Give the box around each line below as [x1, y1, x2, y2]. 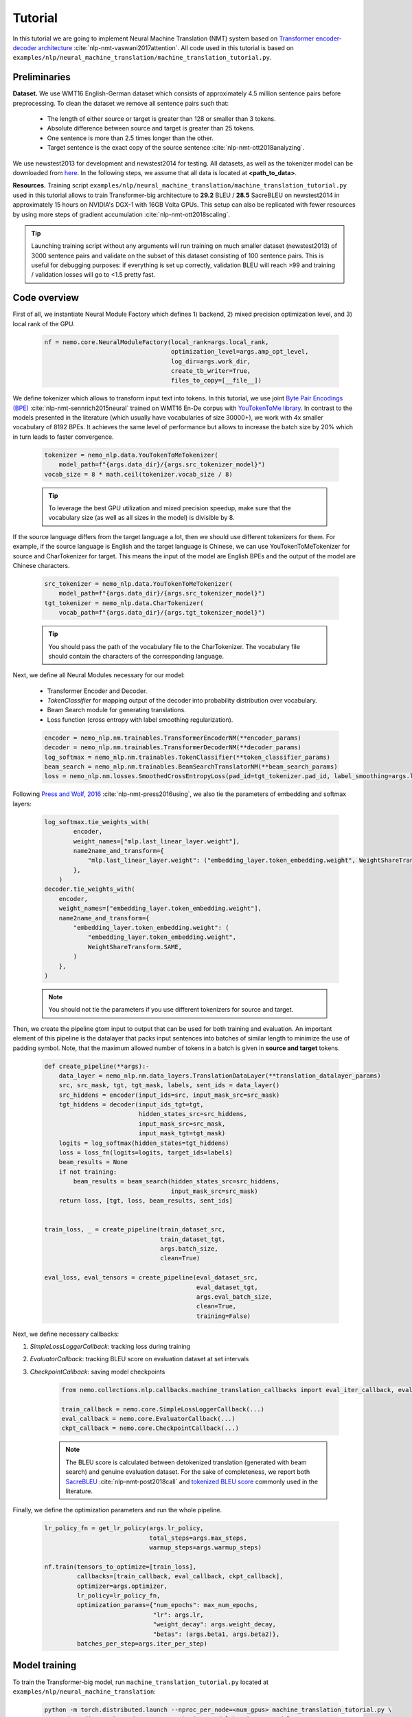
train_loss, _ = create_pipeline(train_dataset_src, [44, 1226, 226, 1233]
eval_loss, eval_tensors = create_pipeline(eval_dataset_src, [44, 1274, 258, 1282]
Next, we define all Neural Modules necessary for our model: [12, 671, 185, 679]
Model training [12, 1659, 77, 1672]
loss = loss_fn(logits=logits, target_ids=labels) [58, 1149, 233, 1157]
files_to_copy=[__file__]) [170, 376, 262, 385]
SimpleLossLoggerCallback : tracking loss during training [30, 1343, 191, 1351]
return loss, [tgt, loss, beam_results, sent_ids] [58, 1197, 233, 1205]
